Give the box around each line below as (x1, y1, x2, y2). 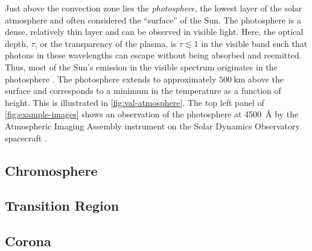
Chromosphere (5, 161, 98, 179)
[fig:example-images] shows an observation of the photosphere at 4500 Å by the (5, 108, 299, 120)
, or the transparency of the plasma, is (34, 37, 177, 49)
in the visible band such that (201, 37, 308, 49)
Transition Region (5, 196, 119, 215)
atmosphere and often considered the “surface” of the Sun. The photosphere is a (5, 13, 301, 26)
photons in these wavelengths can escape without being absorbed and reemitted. (5, 49, 302, 61)
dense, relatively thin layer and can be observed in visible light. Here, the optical (5, 25, 304, 38)
